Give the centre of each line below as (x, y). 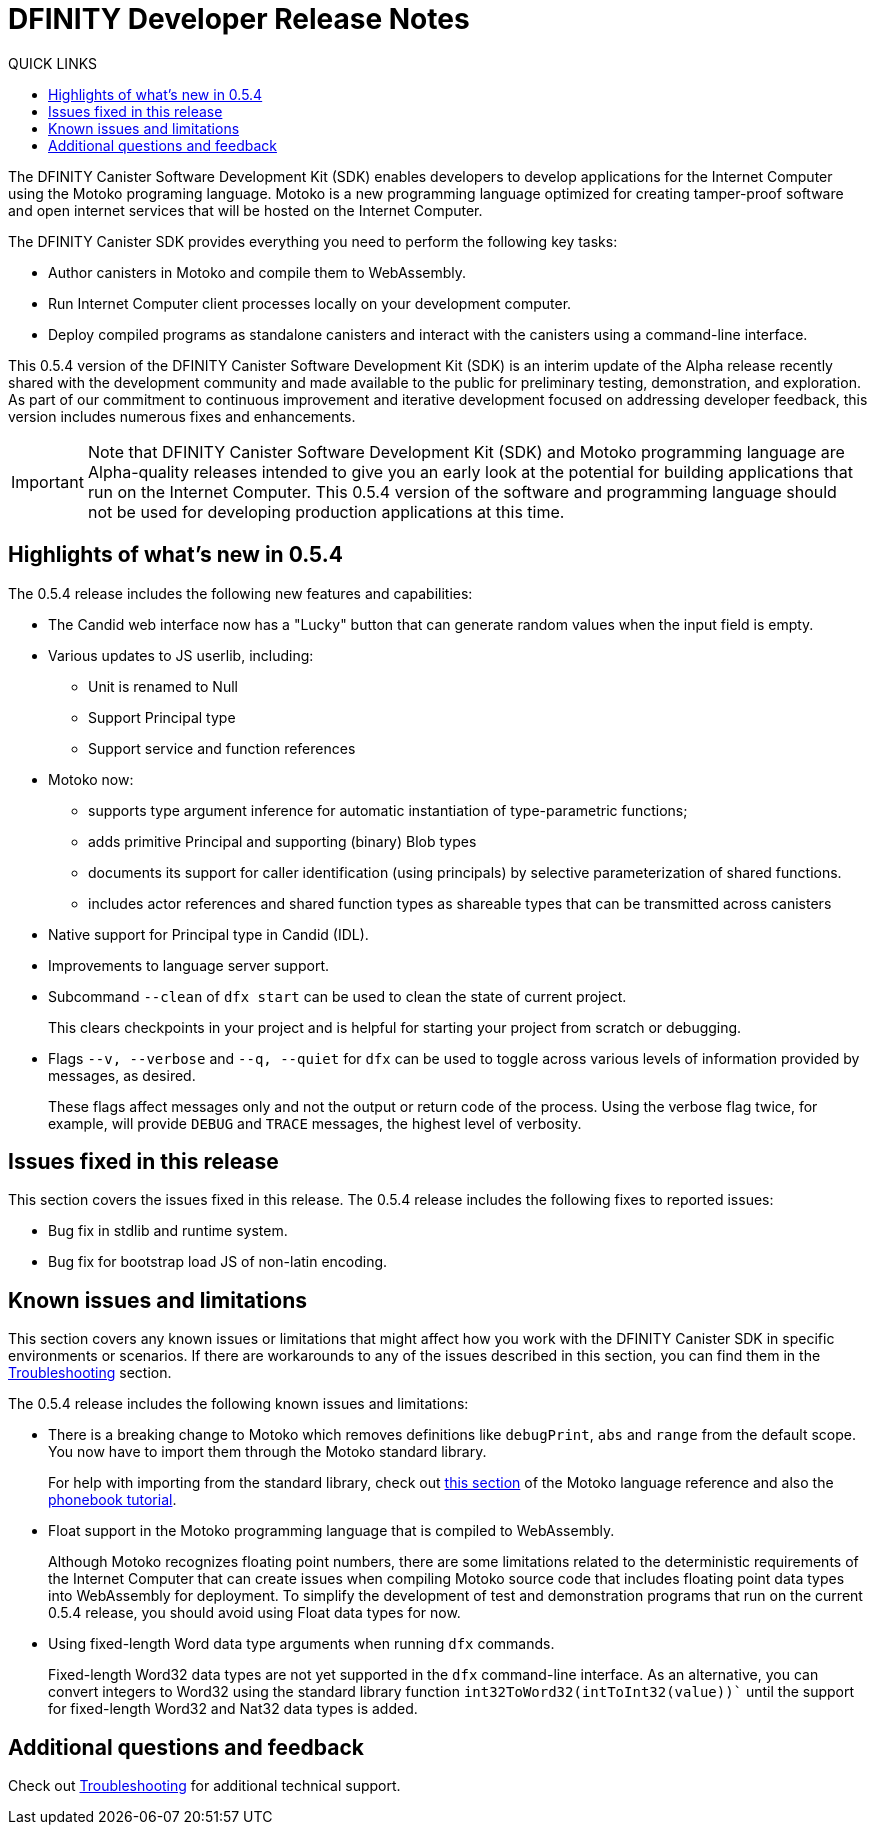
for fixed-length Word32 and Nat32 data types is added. (233, 1709)
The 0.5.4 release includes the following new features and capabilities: (240, 593)
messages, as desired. (122, 1075)
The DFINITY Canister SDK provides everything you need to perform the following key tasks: (313, 241)
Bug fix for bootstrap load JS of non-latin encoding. (218, 1262)
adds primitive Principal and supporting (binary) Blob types (282, 841)
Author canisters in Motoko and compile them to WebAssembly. (257, 272)
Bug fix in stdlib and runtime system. (168, 1231)
